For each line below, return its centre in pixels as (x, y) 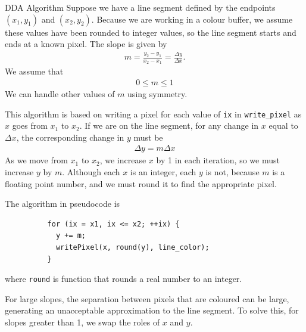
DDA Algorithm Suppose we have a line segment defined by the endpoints (140, 7)
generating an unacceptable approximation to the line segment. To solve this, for (152, 310)
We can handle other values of (60, 93)
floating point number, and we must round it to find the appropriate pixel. (141, 183)
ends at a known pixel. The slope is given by (86, 44)
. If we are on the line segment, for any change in (169, 125)
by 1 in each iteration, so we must (218, 160)
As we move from (36, 160)
